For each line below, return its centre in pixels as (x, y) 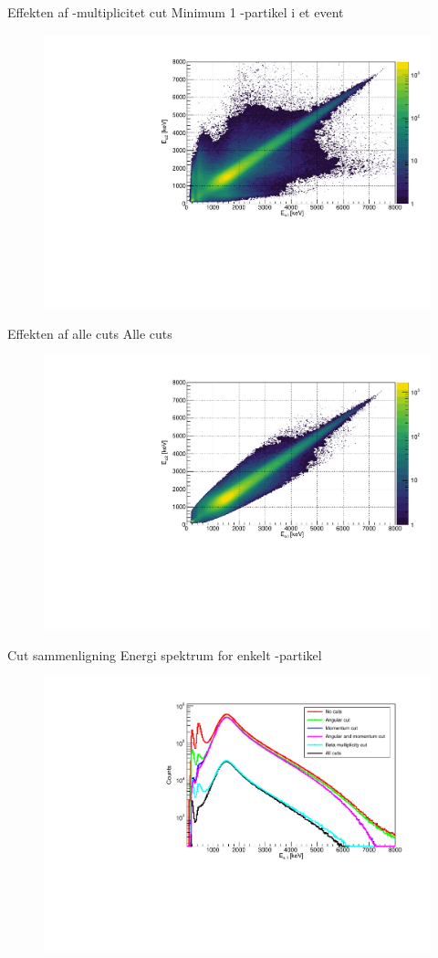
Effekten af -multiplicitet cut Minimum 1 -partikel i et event (176, 12)
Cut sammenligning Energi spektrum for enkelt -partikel (165, 654)
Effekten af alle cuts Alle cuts (90, 333)
